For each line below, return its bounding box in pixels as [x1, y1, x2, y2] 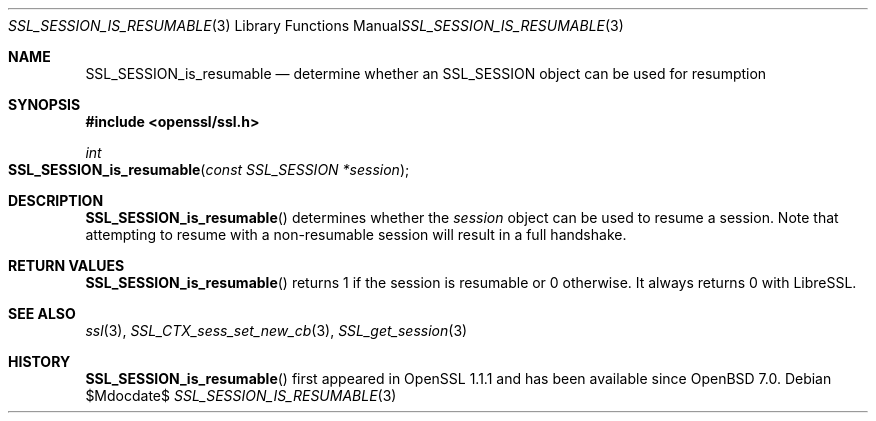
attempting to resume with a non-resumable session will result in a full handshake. [85, 226, 627, 243]
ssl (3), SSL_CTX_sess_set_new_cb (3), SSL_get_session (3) [85, 322, 468, 339]
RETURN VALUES [8, 257, 125, 274]
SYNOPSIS [8, 96, 81, 113]
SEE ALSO [8, 305, 76, 322]
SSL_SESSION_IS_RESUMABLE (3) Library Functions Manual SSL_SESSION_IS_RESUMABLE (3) [8, 17, 624, 34]
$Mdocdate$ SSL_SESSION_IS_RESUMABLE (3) [85, 387, 397, 404]
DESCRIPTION [8, 192, 104, 209]
